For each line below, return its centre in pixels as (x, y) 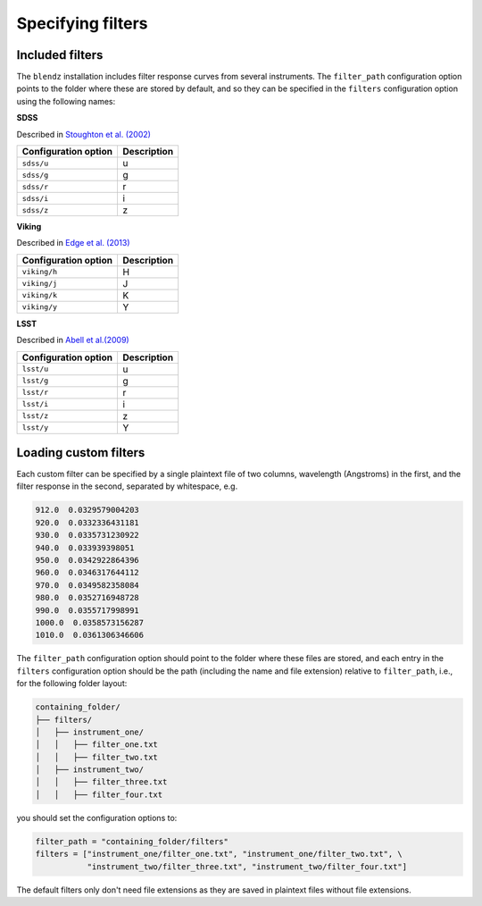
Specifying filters (82, 23)
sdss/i (35, 198)
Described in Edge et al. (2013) (73, 243)
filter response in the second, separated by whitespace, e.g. (127, 486)
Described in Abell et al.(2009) (73, 340)
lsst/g (35, 381)
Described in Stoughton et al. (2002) (84, 134)
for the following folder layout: (72, 684)
